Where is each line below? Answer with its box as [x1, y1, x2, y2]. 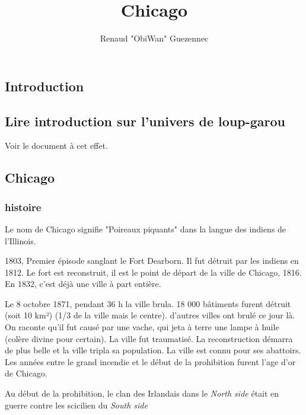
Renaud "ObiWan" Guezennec [100, 32, 209, 44]
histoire [5, 199, 42, 214]
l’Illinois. [5, 234, 36, 247]
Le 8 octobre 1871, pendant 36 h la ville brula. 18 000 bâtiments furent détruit [5, 297, 291, 309]
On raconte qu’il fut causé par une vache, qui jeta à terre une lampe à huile [5, 321, 279, 333]
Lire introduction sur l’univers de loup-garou [5, 111, 286, 130]
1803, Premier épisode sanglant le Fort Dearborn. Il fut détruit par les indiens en [5, 254, 299, 267]
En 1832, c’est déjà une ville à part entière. [5, 277, 161, 290]
